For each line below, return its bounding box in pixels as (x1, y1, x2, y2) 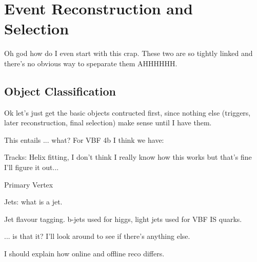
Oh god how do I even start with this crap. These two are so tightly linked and (4, 48, 253, 59)
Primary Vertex (4, 179, 53, 190)
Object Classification (4, 83, 116, 99)
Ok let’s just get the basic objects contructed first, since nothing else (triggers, (4, 107, 251, 118)
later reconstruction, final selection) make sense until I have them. (4, 117, 212, 128)
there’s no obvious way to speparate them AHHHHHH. (4, 58, 177, 68)
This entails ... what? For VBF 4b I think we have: (4, 134, 164, 145)
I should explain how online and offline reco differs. (4, 248, 165, 259)
